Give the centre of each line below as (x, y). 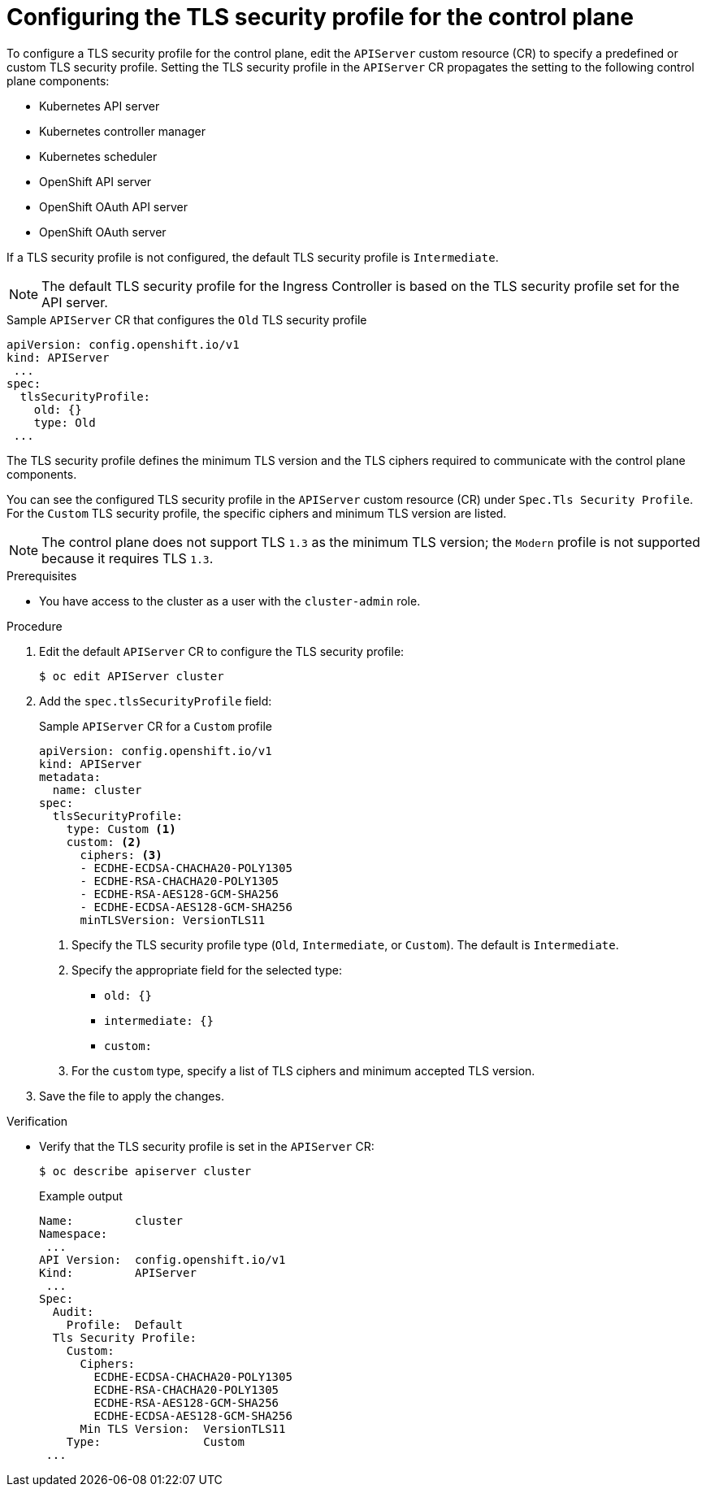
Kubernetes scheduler (98, 156)
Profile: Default (125, 1324)
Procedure (35, 626)
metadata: (70, 777)
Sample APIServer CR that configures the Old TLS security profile (187, 319)
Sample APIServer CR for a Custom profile (156, 726)
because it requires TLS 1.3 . (128, 558)
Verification (37, 1121)
